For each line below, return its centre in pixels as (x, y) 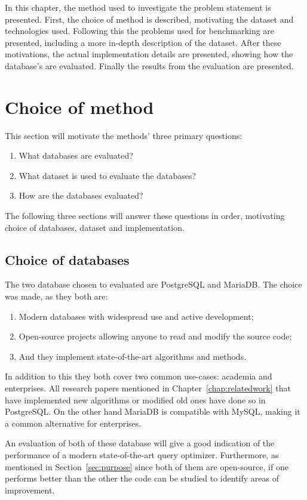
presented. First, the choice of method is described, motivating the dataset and (149, 19)
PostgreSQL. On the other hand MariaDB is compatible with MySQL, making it (153, 411)
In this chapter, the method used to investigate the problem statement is (138, 7)
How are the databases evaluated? (81, 195)
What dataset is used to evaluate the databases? (108, 175)
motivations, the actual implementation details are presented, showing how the (149, 54)
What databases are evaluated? (76, 155)
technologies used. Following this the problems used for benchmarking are (140, 31)
